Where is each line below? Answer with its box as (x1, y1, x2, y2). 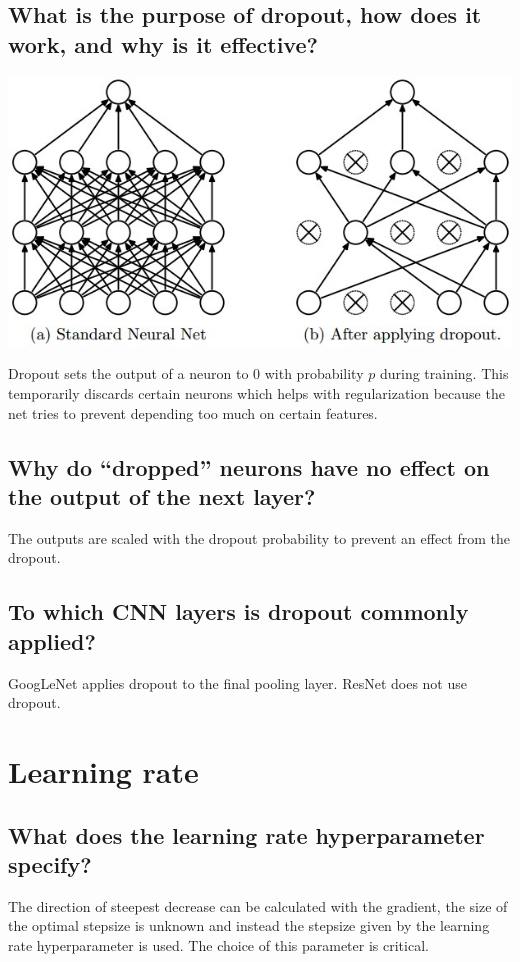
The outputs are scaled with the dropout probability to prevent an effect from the (8, 527, 511, 548)
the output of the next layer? (8, 480, 316, 511)
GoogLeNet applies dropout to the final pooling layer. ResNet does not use (8, 672, 467, 693)
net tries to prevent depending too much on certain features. (8, 402, 378, 423)
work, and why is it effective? (8, 28, 318, 59)
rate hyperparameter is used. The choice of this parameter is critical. (8, 934, 429, 955)
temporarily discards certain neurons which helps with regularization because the (8, 383, 505, 404)
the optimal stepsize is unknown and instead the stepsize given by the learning (8, 915, 490, 936)
